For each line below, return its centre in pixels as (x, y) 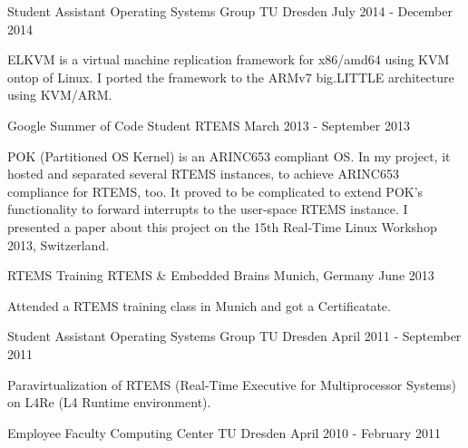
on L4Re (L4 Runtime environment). (109, 402)
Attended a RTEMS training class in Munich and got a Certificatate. (199, 305)
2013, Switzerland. (58, 244)
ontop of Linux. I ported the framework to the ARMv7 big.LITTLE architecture (231, 77)
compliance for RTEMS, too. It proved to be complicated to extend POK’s (215, 191)
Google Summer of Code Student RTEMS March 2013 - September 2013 (209, 125)
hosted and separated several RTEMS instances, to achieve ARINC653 (203, 174)
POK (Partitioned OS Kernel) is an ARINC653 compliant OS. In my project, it (229, 156)
